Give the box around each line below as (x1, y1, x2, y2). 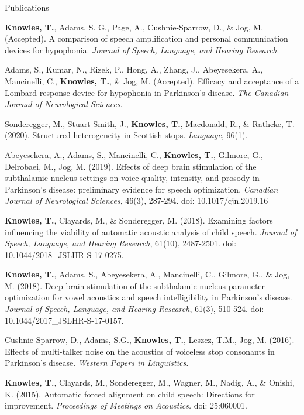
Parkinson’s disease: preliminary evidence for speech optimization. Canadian (5, 183, 278, 195)
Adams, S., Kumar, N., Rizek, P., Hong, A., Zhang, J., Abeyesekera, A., (5, 63, 263, 76)
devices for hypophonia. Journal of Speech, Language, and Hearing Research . (5, 43, 279, 56)
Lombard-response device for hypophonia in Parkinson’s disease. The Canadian (5, 86, 289, 98)
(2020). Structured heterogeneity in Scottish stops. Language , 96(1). (5, 129, 248, 141)
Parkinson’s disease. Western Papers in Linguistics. (5, 356, 189, 369)
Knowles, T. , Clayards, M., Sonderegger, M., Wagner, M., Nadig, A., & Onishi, (5, 376, 295, 389)
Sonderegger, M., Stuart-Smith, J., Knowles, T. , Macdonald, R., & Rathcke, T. (5, 117, 295, 129)
